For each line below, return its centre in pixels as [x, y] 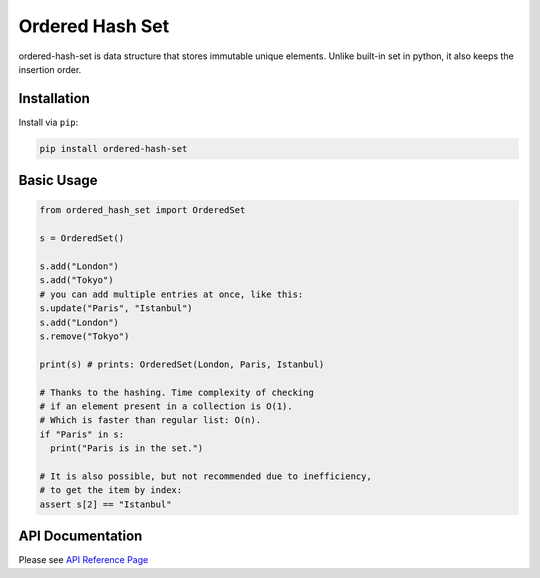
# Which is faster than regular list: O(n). [150, 420]
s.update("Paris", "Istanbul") [116, 308]
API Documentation [80, 536]
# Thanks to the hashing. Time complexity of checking [176, 392]
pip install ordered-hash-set [113, 148]
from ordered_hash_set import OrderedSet [142, 210]
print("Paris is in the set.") [127, 448]
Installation [54, 98]
